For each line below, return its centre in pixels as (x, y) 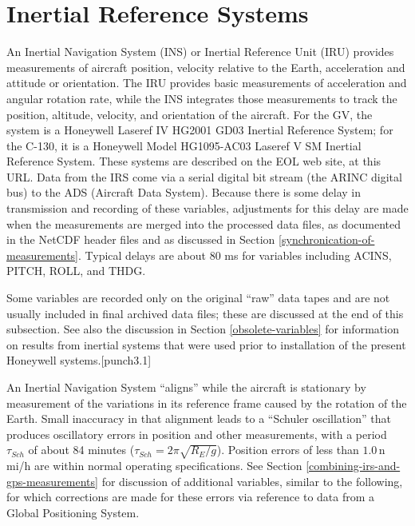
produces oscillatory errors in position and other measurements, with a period (197, 434)
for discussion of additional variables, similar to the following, (252, 481)
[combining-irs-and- (353, 466)
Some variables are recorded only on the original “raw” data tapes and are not (198, 298)
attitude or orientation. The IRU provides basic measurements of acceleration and (207, 83)
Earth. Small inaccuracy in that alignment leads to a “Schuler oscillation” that (199, 418)
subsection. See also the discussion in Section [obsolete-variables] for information (203, 329)
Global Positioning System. (73, 512)
